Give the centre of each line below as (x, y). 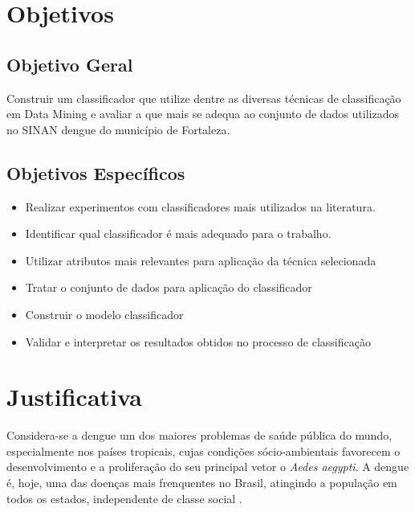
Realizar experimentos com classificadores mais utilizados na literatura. (200, 206)
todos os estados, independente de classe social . (124, 498)
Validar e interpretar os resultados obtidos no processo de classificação (198, 341)
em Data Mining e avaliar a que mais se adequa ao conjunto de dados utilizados (203, 114)
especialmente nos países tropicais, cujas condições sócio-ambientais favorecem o (203, 451)
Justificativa (74, 397)
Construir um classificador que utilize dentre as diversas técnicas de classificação (204, 98)
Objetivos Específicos (96, 172)
